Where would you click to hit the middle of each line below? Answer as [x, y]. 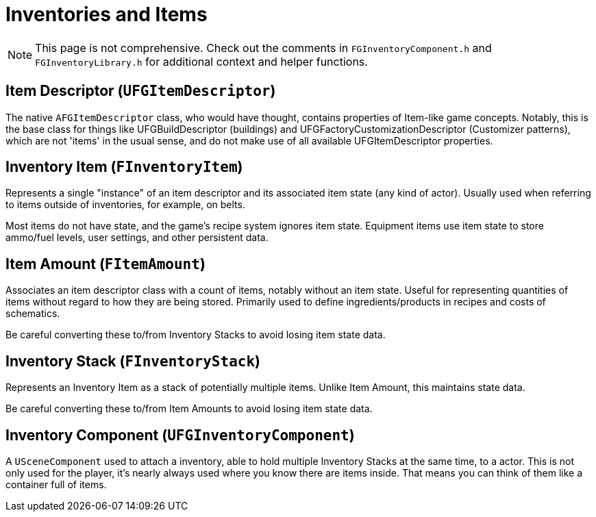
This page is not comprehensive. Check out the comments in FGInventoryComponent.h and [263, 48]
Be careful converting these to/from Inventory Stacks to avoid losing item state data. [196, 335]
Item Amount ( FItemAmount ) [105, 264]
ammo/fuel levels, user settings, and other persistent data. [137, 238]
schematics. [33, 314]
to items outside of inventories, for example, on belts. [125, 205]
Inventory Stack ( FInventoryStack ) [133, 361]
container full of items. [56, 484]
